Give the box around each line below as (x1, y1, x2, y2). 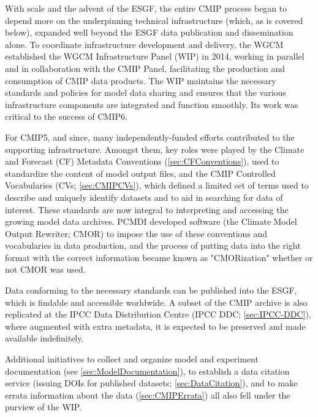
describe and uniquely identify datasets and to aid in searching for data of (5, 190, 283, 203)
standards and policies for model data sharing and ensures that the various (5, 86, 286, 99)
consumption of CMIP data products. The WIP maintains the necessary (5, 74, 276, 87)
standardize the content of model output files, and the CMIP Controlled (5, 166, 276, 179)
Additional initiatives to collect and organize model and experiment (5, 353, 259, 365)
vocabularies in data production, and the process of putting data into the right (5, 239, 301, 252)
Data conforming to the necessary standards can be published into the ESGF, (5, 284, 297, 297)
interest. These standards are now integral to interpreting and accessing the (5, 203, 289, 216)
